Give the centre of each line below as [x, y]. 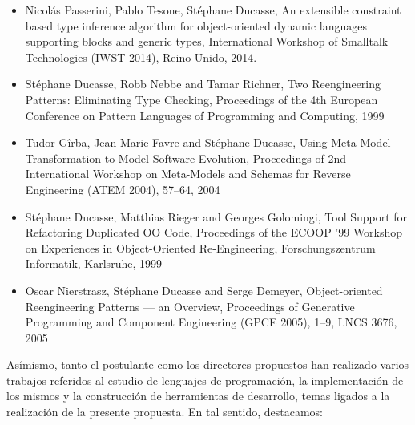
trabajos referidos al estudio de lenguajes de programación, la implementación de [205, 380]
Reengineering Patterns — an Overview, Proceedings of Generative [190, 306]
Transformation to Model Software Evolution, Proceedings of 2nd [185, 158]
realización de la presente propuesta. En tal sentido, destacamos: [165, 412]
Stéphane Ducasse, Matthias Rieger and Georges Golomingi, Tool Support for [216, 216]
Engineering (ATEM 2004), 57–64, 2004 [123, 189]
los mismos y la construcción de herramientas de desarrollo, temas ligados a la [198, 396]
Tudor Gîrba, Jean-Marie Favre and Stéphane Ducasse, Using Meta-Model [208, 142]
